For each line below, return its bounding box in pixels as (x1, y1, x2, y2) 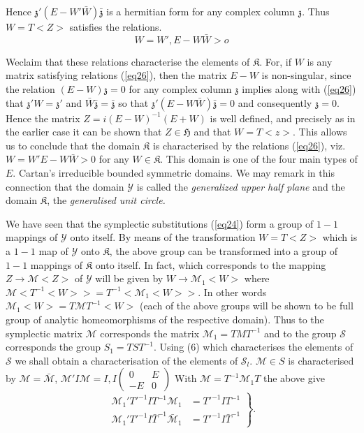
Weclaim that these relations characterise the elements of (6, 54, 250, 68)
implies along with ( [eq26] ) (242, 82, 356, 96)
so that (118, 95, 149, 110)
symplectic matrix (6, 325, 82, 340)
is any (307, 54, 333, 68)
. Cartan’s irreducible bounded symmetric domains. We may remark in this (13, 165, 335, 179)
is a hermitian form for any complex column (106, 4, 295, 18)
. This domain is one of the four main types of (160, 152, 358, 166)
